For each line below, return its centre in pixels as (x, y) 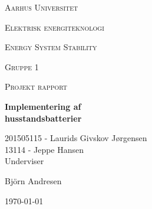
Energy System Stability (51, 47)
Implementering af (43, 106)
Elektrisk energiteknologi (54, 27)
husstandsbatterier (43, 118)
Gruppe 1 (22, 66)
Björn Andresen (33, 180)
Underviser (24, 161)
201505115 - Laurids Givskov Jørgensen (76, 138)
